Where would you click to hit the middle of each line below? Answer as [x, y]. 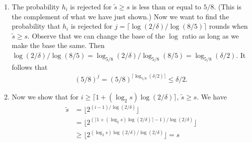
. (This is [228, 6]
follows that [30, 67]
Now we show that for [45, 96]
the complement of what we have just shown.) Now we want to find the [120, 16]
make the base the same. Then [58, 45]
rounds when [228, 26]
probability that [36, 26]
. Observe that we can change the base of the [96, 35]
